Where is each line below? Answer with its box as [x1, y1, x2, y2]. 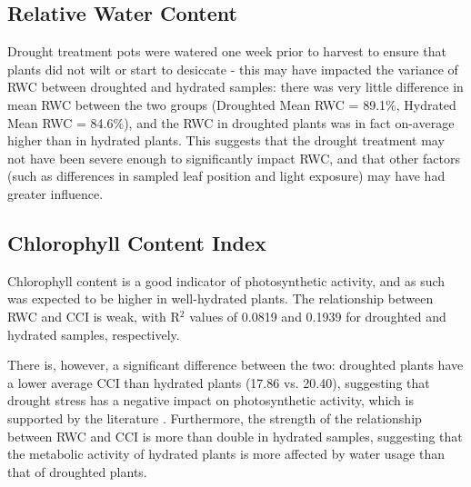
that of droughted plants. [7, 462, 147, 481]
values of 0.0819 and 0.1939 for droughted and [189, 306, 446, 325]
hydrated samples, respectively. [7, 324, 180, 343]
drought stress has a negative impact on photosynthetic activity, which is [7, 391, 414, 410]
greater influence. [7, 184, 104, 203]
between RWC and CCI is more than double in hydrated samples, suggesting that [7, 426, 463, 445]
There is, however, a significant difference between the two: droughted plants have [7, 355, 464, 374]
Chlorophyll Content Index [7, 228, 266, 256]
